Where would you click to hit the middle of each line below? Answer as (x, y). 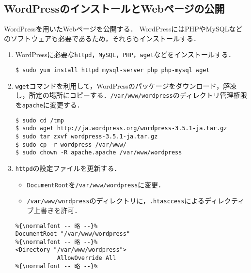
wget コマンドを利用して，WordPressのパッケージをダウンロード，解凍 (126, 85)
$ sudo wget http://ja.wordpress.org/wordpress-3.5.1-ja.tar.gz (121, 129)
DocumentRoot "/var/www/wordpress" (73, 234)
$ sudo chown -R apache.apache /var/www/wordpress (99, 153)
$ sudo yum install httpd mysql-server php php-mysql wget (112, 70)
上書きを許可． (57, 210)
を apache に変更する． (49, 105)
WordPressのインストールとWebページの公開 (114, 8)
